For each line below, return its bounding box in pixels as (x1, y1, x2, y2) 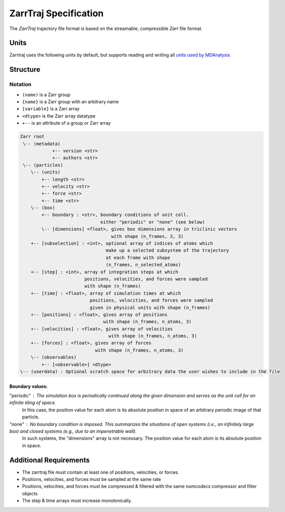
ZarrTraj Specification (9, 8, 104, 19)
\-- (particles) (23, 162, 64, 168)
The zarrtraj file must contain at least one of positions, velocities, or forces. (22, 469, 179, 475)
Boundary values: (9, 383, 48, 389)
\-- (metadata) (23, 140, 61, 147)
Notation (9, 81, 31, 88)
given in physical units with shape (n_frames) (89, 304, 211, 310)
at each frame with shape (106, 254, 170, 261)
